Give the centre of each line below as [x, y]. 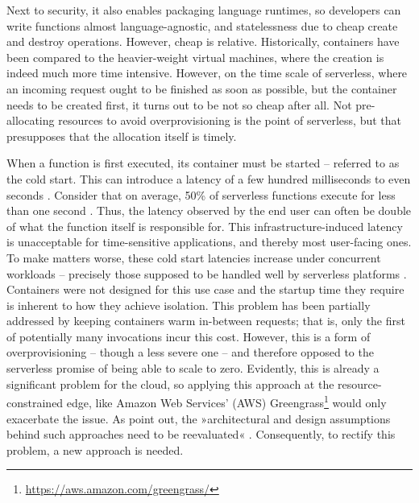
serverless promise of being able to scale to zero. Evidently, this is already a [193, 368]
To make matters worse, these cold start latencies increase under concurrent [194, 257]
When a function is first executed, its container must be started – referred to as [203, 163]
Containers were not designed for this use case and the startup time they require [205, 289]
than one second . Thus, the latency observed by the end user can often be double [209, 210]
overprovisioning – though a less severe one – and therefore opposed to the [190, 352]
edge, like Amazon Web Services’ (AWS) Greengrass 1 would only [226, 401]
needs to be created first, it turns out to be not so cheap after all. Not [179, 104]
